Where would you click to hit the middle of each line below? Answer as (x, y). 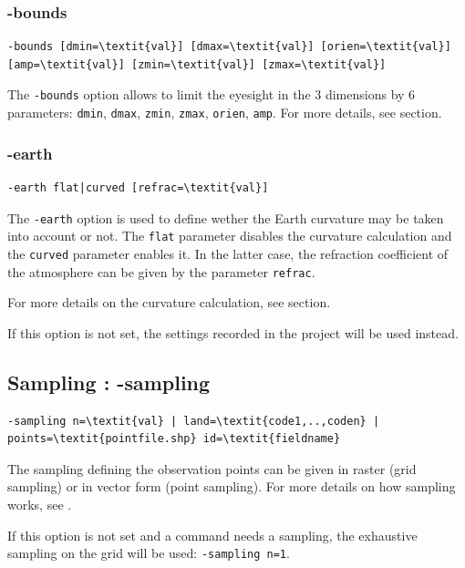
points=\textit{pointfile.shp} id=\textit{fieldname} (174, 439)
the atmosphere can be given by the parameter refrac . (161, 271)
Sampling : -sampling (109, 382)
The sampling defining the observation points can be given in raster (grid (212, 468)
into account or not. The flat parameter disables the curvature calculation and (230, 236)
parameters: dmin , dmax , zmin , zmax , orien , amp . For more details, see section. (225, 113)
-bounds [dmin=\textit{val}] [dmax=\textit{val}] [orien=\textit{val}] (229, 47)
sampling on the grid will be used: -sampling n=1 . (149, 553)
